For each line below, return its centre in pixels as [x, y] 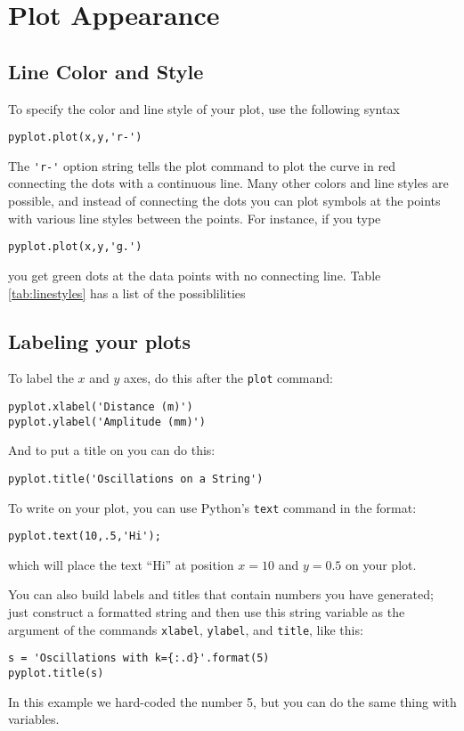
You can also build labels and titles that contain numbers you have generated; [221, 594]
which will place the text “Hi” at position [121, 564]
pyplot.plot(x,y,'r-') [75, 138]
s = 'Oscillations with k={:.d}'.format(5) [139, 658]
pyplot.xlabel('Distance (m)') [101, 406]
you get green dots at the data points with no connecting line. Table [195, 275]
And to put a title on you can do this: [112, 450]
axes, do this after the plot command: [228, 378]
